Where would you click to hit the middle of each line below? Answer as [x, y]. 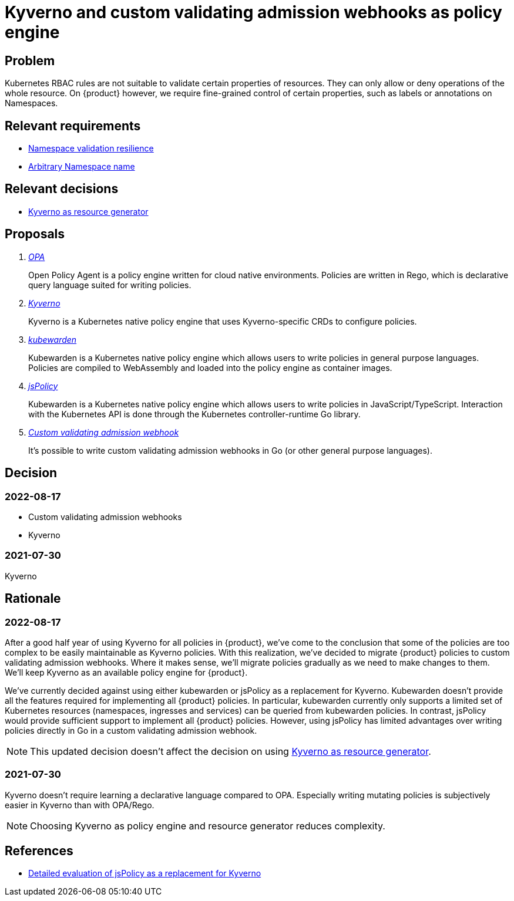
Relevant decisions [62, 189]
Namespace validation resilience [91, 149]
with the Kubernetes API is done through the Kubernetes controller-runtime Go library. [194, 414]
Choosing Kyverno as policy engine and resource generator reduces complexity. [208, 826]
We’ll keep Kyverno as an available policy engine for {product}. [126, 672]
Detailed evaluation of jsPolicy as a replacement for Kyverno [145, 873]
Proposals [35, 234]
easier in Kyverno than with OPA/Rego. [80, 805]
